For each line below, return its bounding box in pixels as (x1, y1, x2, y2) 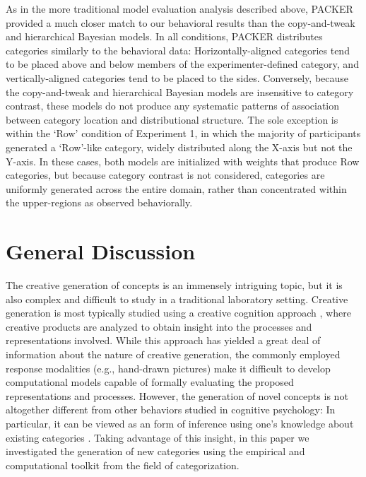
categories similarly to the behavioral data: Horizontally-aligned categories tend (6, 42, 350, 57)
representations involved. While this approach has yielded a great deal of (6, 333, 321, 348)
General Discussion (6, 237, 196, 266)
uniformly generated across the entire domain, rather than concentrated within (6, 181, 347, 196)
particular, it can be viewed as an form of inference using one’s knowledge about (6, 416, 354, 430)
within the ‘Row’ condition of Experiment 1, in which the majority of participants (6, 126, 361, 141)
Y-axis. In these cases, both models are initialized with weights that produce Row (6, 153, 360, 168)
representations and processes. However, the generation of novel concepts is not (6, 388, 348, 403)
